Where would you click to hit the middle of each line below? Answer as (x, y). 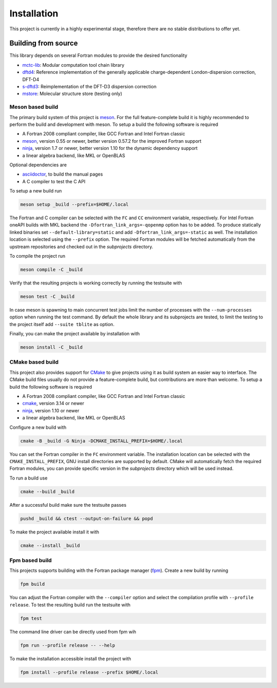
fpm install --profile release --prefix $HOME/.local (89, 672)
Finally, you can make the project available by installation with (75, 334)
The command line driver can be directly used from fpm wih (73, 632)
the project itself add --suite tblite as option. (62, 324)
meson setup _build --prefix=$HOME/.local (74, 205)
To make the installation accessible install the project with (70, 658)
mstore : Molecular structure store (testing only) (72, 94)
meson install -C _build (52, 347)
